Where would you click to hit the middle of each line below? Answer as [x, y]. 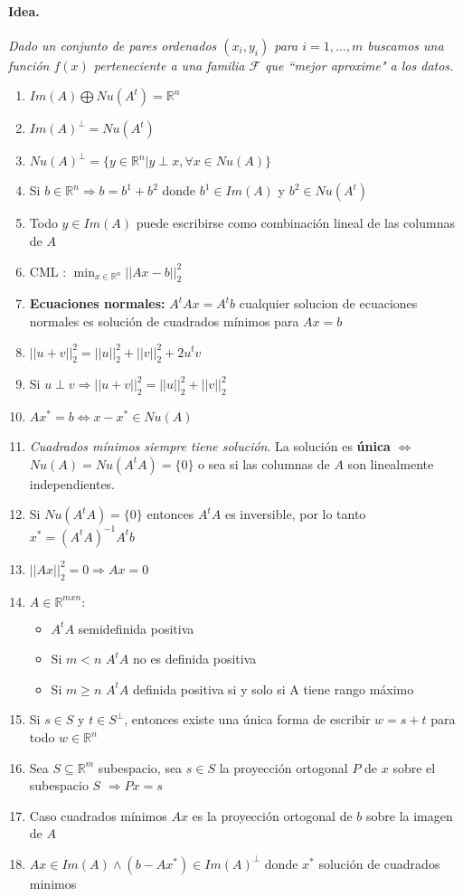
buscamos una [406, 45]
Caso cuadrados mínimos [98, 815]
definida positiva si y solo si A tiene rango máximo [273, 689]
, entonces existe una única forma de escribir [247, 719]
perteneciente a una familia [169, 65]
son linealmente [391, 463]
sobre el [414, 767]
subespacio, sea [140, 767]
